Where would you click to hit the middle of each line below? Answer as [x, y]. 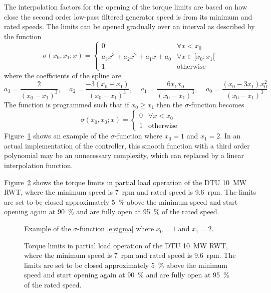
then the [170, 104]
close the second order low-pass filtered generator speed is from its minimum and [128, 16]
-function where [139, 136]
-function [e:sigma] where [116, 229]
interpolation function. [39, 165]
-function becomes [216, 104]
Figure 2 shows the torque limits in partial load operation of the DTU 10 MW [125, 182]
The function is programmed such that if [67, 104]
